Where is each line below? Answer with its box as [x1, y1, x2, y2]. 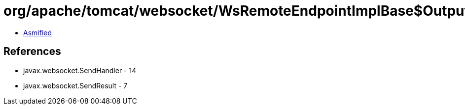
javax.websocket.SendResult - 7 [23, 81, 128, 90]
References [3, 45, 61, 58]
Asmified [23, 28, 52, 37]
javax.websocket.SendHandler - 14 [23, 66, 137, 75]
